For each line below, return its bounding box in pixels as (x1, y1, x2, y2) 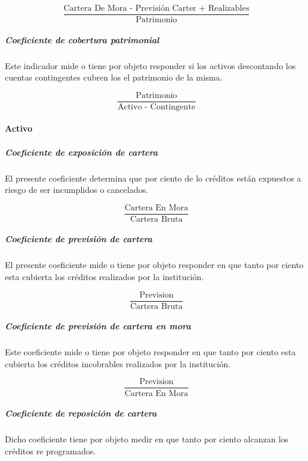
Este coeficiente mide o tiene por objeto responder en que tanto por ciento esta (5, 346, 296, 358)
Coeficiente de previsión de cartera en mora (5, 320, 191, 332)
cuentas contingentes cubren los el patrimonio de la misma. (5, 71, 223, 84)
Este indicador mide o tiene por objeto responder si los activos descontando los (5, 59, 296, 72)
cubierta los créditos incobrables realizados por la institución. (5, 357, 231, 370)
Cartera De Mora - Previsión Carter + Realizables (63, 4, 250, 13)
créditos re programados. (5, 444, 96, 457)
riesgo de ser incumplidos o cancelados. (5, 183, 149, 196)
